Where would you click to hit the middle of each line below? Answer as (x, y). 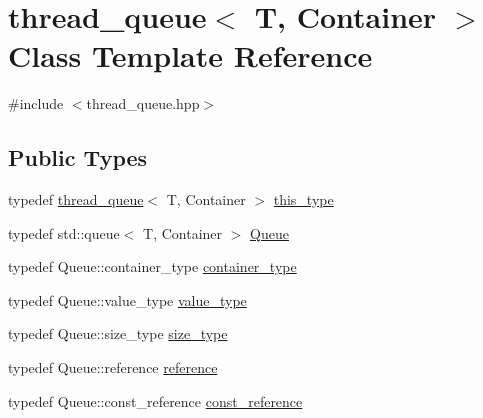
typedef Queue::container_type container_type (152, 266)
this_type (303, 199)
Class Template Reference (190, 55)
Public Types (78, 157)
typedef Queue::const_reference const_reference (155, 400)
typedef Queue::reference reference (113, 367)
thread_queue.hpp (143, 103)
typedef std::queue (64, 232)
